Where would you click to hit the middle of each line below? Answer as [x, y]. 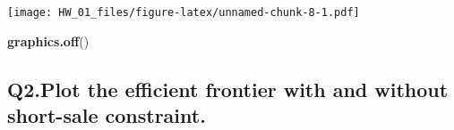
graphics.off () [48, 41]
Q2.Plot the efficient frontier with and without [228, 89]
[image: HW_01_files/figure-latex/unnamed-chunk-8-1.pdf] [184, 12]
